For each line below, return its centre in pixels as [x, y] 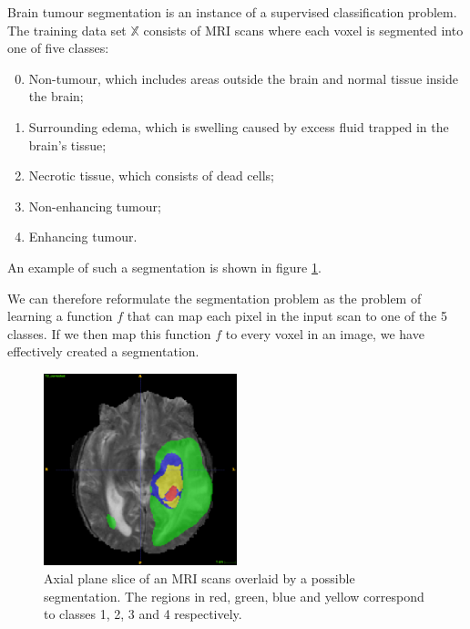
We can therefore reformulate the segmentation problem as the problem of [215, 298]
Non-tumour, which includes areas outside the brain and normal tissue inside [243, 78]
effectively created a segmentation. [103, 351]
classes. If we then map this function [109, 333]
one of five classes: [58, 48]
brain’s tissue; [67, 144]
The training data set [67, 30]
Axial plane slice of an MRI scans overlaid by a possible [199, 578]
